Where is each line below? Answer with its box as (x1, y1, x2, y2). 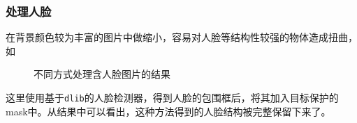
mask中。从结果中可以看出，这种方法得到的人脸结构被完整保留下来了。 (6, 104, 331, 118)
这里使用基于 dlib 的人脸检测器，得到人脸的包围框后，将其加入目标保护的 (6, 90, 339, 104)
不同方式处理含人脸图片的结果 (34, 67, 170, 81)
